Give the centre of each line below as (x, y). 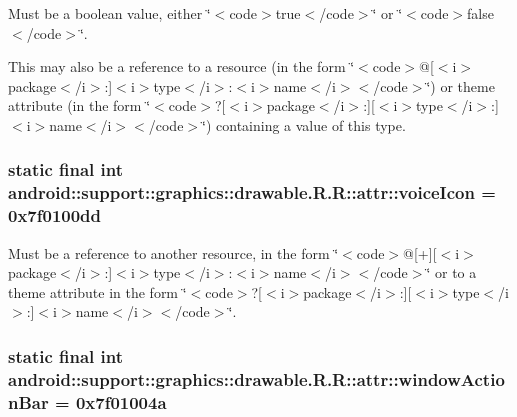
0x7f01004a (121, 401)
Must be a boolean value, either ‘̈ (109, 13)
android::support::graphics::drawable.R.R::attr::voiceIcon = (252, 192)
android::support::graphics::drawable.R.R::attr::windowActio (256, 378)
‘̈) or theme (460, 85)
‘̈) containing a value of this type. (304, 124)
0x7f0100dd (55, 215)
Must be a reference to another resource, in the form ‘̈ (173, 252)
